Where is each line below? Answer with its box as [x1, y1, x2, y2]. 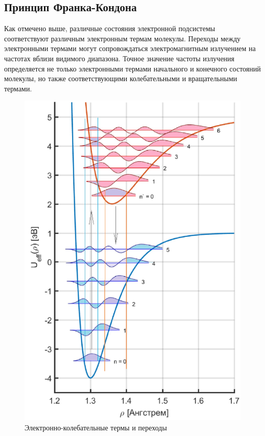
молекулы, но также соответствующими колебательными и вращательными [4, 73, 237, 84]
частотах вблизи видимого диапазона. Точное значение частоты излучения [4, 53, 235, 63]
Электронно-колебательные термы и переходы [25, 422, 167, 432]
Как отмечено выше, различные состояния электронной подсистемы [4, 23, 215, 34]
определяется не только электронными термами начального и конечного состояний [4, 63, 261, 74]
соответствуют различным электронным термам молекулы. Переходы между [4, 33, 241, 43]
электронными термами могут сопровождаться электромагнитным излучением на [4, 43, 256, 54]
